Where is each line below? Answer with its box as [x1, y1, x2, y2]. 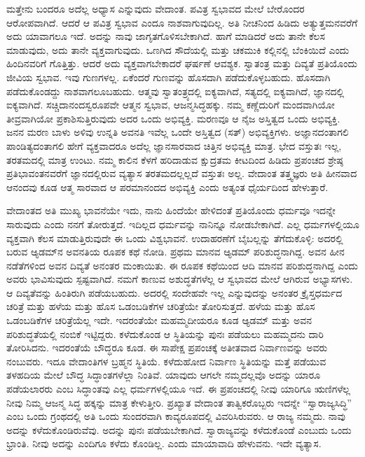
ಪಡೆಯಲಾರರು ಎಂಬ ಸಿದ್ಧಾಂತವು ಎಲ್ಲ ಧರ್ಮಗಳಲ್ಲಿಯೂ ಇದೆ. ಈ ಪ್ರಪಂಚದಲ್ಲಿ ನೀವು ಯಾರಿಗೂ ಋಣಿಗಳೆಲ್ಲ [6, 381, 350, 396]
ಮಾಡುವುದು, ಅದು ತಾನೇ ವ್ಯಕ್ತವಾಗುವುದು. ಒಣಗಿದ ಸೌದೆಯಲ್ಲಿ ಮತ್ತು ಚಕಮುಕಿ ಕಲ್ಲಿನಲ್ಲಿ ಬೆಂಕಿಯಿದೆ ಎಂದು [6, 42, 350, 57]
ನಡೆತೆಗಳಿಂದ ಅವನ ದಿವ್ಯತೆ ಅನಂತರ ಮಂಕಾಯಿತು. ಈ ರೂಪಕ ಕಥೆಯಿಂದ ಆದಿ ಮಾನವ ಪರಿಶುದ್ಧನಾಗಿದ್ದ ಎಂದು [6, 258, 358, 272]
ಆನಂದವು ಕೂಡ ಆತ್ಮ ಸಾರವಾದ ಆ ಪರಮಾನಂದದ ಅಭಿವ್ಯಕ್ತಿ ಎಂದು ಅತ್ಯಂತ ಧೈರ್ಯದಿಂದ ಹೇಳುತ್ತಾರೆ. [6, 179, 329, 194]
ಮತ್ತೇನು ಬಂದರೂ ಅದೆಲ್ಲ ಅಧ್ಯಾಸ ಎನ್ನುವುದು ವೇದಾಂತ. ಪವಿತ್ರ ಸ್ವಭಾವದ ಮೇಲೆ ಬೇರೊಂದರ [6, 1, 305, 15]
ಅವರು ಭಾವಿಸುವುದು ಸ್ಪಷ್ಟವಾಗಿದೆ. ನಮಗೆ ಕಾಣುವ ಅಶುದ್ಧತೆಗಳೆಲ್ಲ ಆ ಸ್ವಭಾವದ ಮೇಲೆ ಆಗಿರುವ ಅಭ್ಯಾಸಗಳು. [6, 272, 353, 286]
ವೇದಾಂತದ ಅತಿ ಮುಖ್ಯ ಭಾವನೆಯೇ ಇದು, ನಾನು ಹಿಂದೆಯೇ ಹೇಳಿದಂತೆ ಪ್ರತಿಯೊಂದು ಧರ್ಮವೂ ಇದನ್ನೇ [6, 203, 336, 218]
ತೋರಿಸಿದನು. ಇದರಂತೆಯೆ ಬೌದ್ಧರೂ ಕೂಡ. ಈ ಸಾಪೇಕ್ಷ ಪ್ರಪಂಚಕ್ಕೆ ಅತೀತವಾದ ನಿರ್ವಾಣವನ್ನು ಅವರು [6, 340, 328, 355]
